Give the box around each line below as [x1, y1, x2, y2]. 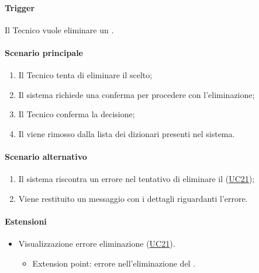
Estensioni [5, 215, 47, 228]
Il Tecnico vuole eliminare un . [5, 23, 114, 36]
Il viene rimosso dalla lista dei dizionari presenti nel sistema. [18, 127, 235, 139]
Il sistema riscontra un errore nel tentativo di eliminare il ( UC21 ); [18, 173, 255, 185]
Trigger [5, 1, 35, 13]
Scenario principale [5, 46, 83, 58]
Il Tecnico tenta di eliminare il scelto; [18, 69, 153, 81]
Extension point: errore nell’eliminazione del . [32, 257, 196, 269]
